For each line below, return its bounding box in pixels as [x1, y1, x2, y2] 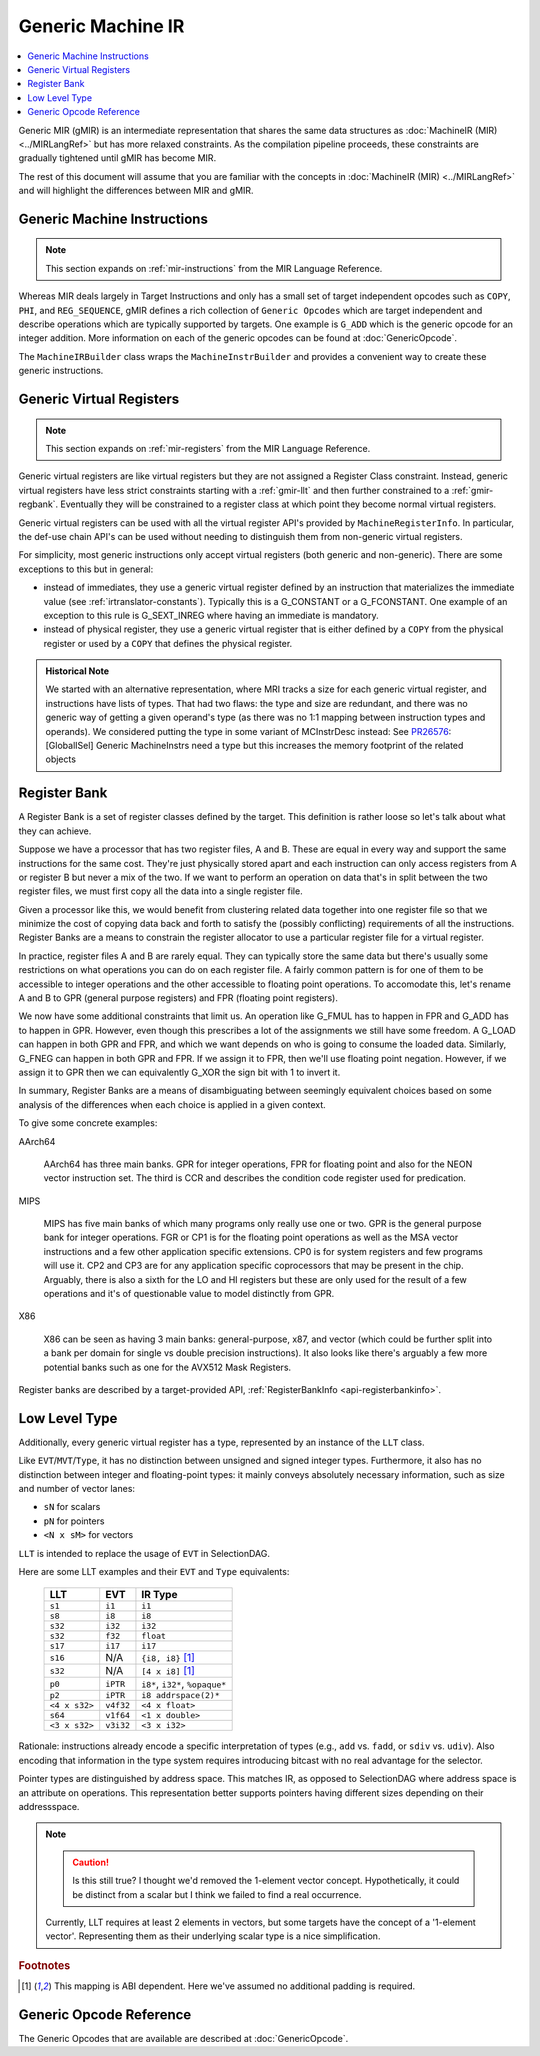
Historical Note [45, 665, 110, 677]
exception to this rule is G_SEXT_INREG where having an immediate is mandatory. [43, 609, 379, 621]
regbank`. [18, 498, 59, 510]
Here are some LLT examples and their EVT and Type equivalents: [18, 1566, 290, 1578]
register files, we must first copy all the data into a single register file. [18, 885, 304, 897]
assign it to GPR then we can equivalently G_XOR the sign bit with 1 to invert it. [18, 1066, 341, 1078]
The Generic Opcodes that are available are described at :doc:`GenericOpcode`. [18, 2032, 349, 2044]
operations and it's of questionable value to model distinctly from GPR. [43, 1288, 335, 1300]
